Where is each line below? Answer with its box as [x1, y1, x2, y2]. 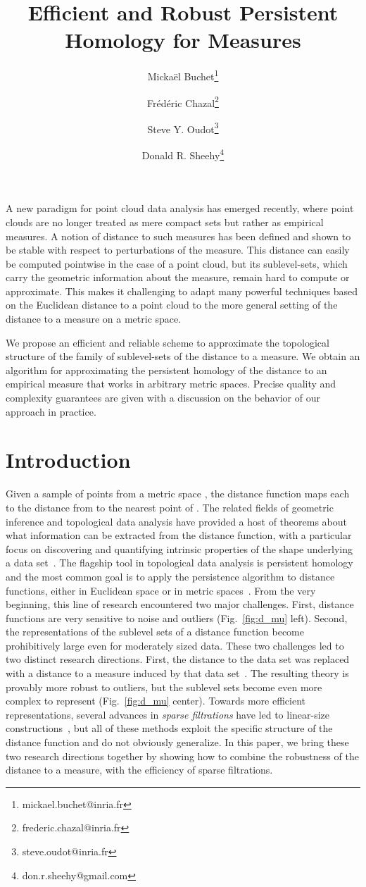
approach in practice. [6, 404, 96, 418]
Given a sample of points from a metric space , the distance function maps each [6, 486, 350, 501]
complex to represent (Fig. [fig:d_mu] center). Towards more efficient [6, 693, 305, 708]
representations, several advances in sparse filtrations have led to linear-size [6, 707, 330, 721]
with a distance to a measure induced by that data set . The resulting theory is [6, 666, 349, 681]
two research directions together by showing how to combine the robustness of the [6, 748, 359, 763]
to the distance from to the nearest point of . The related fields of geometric [6, 500, 334, 514]
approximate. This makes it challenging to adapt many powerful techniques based [6, 283, 358, 298]
